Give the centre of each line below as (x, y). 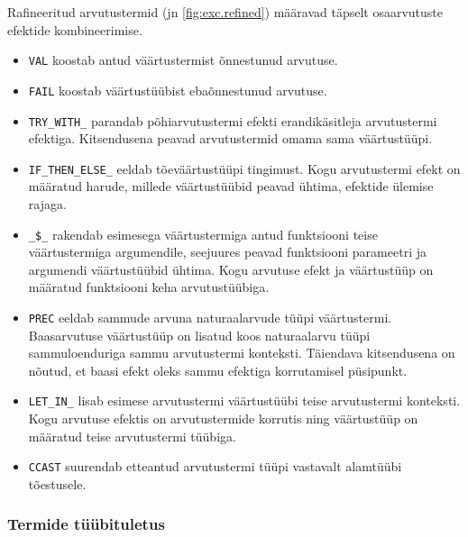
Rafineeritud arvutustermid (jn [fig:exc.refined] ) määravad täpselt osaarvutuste (225, 12)
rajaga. (47, 204)
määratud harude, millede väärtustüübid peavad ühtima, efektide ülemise (231, 186)
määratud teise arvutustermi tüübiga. (132, 436)
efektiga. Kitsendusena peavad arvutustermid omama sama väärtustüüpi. (230, 138)
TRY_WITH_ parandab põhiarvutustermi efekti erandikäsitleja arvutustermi (233, 120)
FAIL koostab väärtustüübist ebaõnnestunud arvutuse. (178, 90)
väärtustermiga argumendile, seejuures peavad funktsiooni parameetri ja (227, 252)
